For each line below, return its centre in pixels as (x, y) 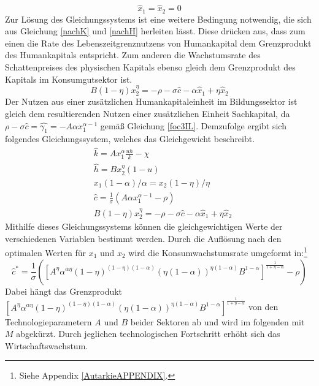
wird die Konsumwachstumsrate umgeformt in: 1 (218, 252)
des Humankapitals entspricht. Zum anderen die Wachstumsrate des (133, 55)
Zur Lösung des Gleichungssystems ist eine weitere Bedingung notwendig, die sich (158, 19)
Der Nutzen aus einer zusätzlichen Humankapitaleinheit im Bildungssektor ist (151, 101)
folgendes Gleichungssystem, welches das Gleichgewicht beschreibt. (130, 139)
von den (263, 307)
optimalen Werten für (45, 252)
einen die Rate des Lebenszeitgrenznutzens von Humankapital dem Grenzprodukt (158, 43)
